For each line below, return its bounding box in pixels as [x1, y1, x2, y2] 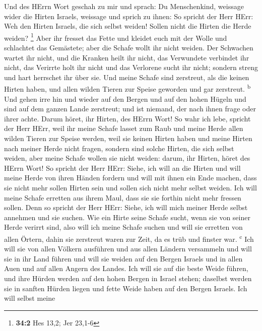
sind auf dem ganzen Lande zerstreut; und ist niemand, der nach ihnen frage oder [4, 103, 256, 114]
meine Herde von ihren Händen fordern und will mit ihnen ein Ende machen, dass [4, 172, 257, 183]
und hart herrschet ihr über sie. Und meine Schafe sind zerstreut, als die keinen [4, 72, 249, 82]
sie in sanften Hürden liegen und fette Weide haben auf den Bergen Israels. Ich [4, 283, 247, 293]
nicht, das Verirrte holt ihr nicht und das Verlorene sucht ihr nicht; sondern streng [4, 62, 258, 73]
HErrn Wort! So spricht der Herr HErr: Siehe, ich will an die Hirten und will [4, 162, 241, 173]
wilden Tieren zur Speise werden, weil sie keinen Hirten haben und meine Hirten [4, 133, 252, 144]
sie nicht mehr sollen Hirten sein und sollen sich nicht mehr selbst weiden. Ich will [4, 182, 257, 192]
